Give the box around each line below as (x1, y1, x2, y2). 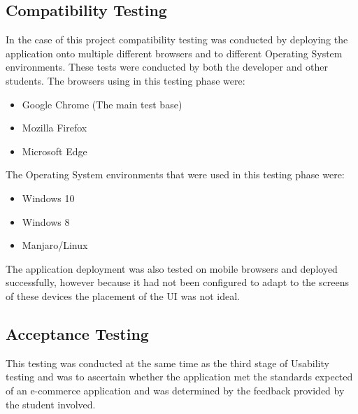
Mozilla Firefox (22, 120, 87, 135)
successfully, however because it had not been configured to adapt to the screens (6, 275, 349, 290)
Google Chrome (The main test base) (22, 97, 182, 111)
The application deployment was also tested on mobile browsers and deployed (6, 261, 338, 276)
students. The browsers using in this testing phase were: (6, 73, 245, 87)
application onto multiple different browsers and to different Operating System (6, 45, 343, 60)
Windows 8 (22, 214, 70, 229)
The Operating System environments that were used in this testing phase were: (6, 167, 345, 182)
